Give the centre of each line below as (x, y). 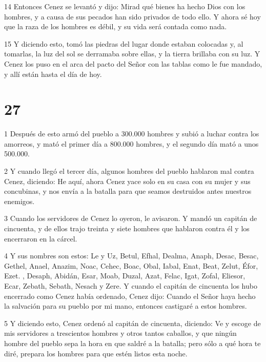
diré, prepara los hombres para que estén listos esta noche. (96, 353)
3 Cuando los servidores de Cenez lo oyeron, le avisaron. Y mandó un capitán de (131, 218)
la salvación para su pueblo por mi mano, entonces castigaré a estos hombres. (126, 306)
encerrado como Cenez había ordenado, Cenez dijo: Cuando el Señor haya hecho (130, 296)
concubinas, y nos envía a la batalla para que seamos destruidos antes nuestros (128, 191)
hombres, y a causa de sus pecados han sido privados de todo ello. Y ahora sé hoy (132, 16)
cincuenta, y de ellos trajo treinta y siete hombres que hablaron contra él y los (127, 228)
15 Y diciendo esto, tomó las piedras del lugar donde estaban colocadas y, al (124, 43)
